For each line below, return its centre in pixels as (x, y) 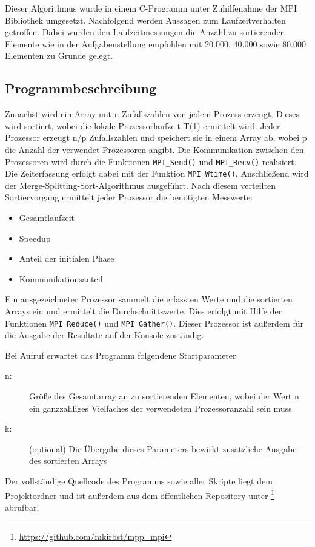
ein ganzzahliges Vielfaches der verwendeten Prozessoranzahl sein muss (161, 408)
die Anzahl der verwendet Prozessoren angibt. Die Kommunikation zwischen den (154, 149)
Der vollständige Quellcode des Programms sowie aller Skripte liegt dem (139, 481)
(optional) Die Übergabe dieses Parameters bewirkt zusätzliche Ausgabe (163, 448)
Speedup (35, 238)
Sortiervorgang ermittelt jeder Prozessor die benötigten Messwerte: (129, 197)
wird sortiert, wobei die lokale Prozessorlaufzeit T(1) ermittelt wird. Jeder (143, 125)
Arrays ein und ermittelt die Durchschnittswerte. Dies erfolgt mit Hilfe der (144, 311)
